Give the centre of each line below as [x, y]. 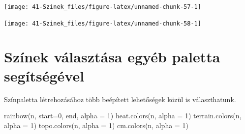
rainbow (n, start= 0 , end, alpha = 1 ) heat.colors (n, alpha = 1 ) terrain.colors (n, [123, 116]
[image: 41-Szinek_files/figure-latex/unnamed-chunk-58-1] [103, 23]
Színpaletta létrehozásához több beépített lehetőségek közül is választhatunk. [120, 99]
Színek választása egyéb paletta [112, 56]
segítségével [44, 75]
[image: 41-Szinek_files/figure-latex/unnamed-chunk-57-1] [103, 7]
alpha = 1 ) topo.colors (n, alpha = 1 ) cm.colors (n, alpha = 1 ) [96, 125]
